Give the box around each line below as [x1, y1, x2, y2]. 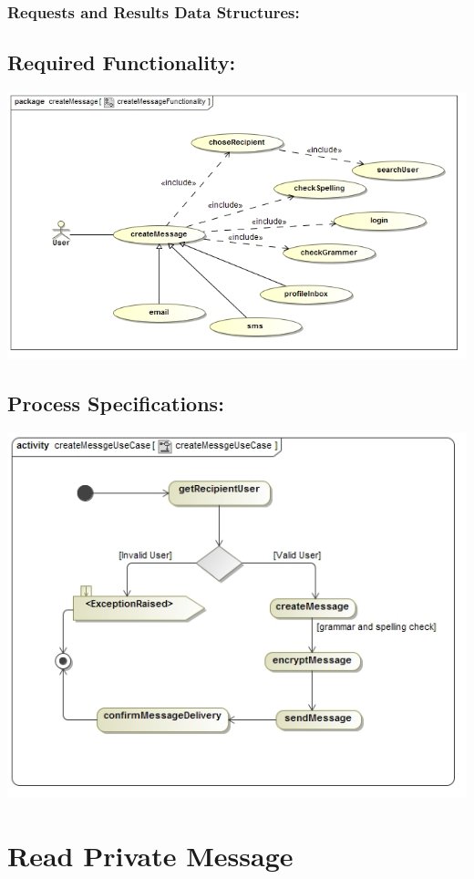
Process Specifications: [7, 389, 224, 418]
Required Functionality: [7, 48, 236, 77]
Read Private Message [7, 836, 294, 874]
